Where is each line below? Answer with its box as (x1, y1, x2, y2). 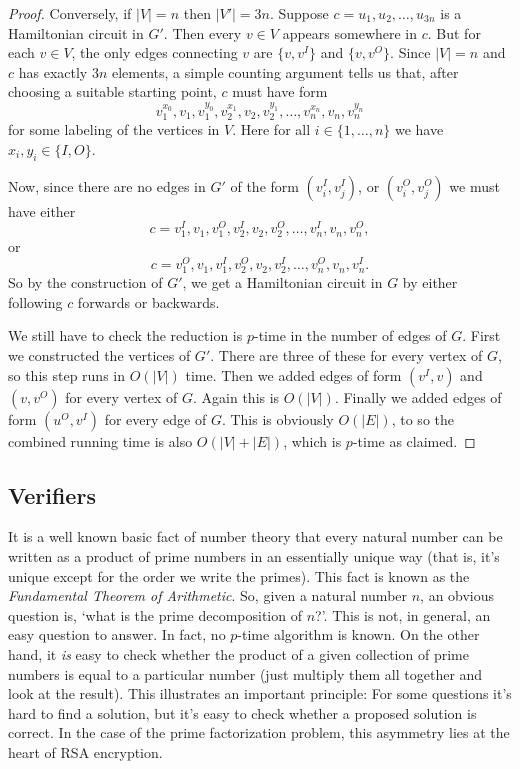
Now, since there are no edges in (8, 175, 206, 196)
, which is (283, 430, 342, 451)
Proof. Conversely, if (8, 3, 132, 23)
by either (402, 272, 458, 293)
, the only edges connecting (71, 42, 238, 63)
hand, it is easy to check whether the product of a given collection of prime (8, 643, 469, 664)
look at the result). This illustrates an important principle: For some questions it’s (8, 683, 512, 704)
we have (394, 119, 444, 140)
